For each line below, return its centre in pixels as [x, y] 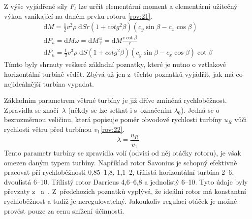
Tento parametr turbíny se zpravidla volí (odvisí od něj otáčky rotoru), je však [123, 153]
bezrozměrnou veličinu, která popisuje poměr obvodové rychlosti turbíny [113, 119]
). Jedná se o [200, 109]
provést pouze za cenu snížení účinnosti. [64, 210]
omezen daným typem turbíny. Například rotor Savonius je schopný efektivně [121, 162]
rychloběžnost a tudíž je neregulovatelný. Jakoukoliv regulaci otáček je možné [121, 201]
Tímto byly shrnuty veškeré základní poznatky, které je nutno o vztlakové [115, 64]
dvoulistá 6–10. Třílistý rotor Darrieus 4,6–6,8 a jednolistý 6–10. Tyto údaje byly [126, 181]
